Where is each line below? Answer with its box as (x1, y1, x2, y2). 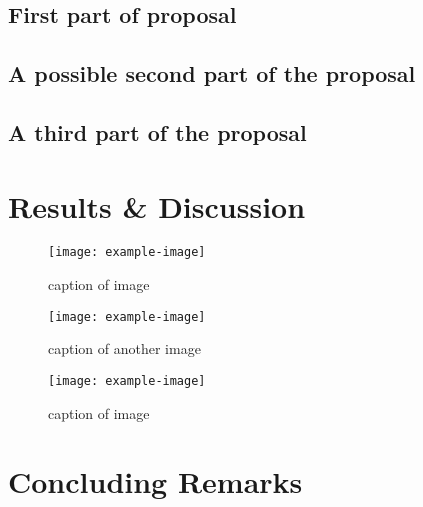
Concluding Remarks (8, 461, 303, 502)
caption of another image (48, 338, 201, 359)
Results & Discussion (8, 185, 306, 226)
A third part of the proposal (8, 116, 307, 147)
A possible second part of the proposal (8, 58, 416, 89)
